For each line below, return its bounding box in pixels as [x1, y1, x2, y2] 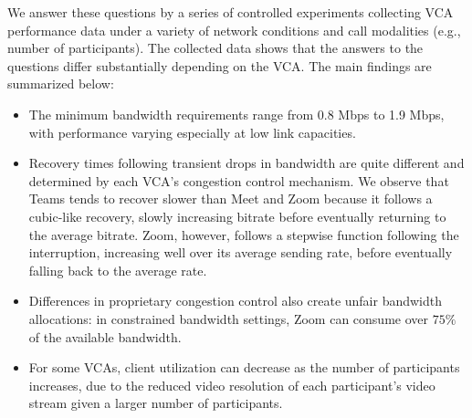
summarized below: [7, 74, 114, 93]
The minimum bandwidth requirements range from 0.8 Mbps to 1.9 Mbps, [28, 104, 445, 123]
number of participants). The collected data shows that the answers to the [7, 38, 424, 57]
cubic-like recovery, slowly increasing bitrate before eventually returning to [28, 206, 446, 225]
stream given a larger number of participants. [28, 393, 283, 413]
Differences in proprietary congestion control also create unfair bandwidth [28, 291, 443, 310]
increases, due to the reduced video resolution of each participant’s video [28, 375, 435, 394]
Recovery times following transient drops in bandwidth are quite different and [28, 153, 465, 172]
